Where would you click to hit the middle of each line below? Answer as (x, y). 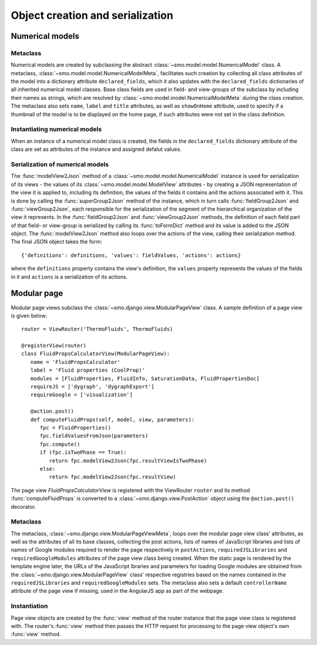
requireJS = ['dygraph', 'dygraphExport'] (92, 387)
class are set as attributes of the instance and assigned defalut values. (96, 149)
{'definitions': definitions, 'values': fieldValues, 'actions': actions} (131, 255)
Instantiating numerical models (56, 129)
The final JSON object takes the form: (56, 242)
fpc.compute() (60, 444)
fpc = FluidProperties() (75, 428)
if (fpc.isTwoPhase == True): (83, 452)
